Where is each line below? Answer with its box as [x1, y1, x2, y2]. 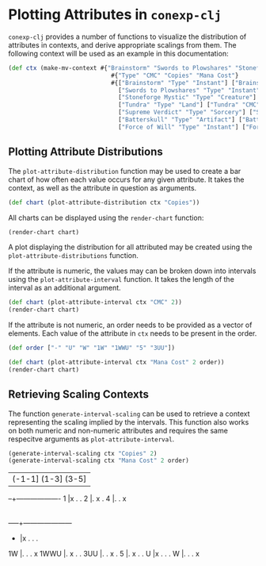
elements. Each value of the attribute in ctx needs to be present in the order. [8, 329, 257, 338]
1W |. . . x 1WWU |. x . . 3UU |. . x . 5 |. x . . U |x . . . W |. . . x [8, 549, 200, 559]
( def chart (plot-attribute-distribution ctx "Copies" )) [8, 198, 200, 206]
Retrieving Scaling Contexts [8, 387, 149, 402]
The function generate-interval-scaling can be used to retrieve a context [8, 409, 251, 418]
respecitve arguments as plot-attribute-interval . [8, 434, 175, 444]
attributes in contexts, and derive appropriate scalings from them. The [8, 40, 237, 49]
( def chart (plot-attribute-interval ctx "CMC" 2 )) [8, 298, 182, 306]
